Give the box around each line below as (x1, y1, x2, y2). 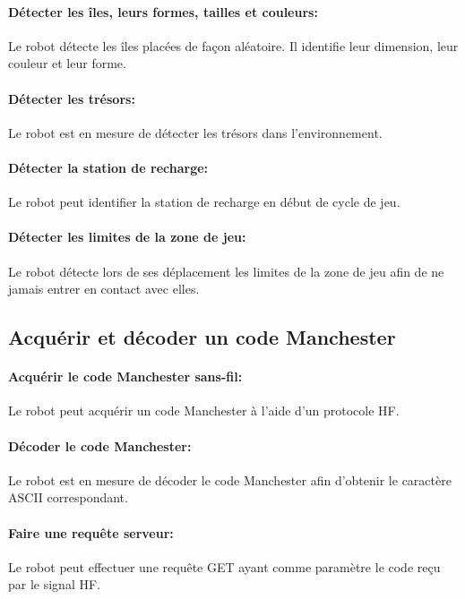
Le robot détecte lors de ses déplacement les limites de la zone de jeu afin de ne (8, 261, 444, 280)
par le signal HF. (8, 575, 100, 594)
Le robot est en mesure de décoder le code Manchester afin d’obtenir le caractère (8, 470, 452, 489)
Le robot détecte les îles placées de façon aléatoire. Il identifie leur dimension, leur (8, 36, 459, 55)
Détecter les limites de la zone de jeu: (8, 227, 246, 246)
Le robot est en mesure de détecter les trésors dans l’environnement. (8, 123, 383, 141)
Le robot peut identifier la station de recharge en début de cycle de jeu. (8, 193, 400, 211)
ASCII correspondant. (8, 488, 128, 507)
